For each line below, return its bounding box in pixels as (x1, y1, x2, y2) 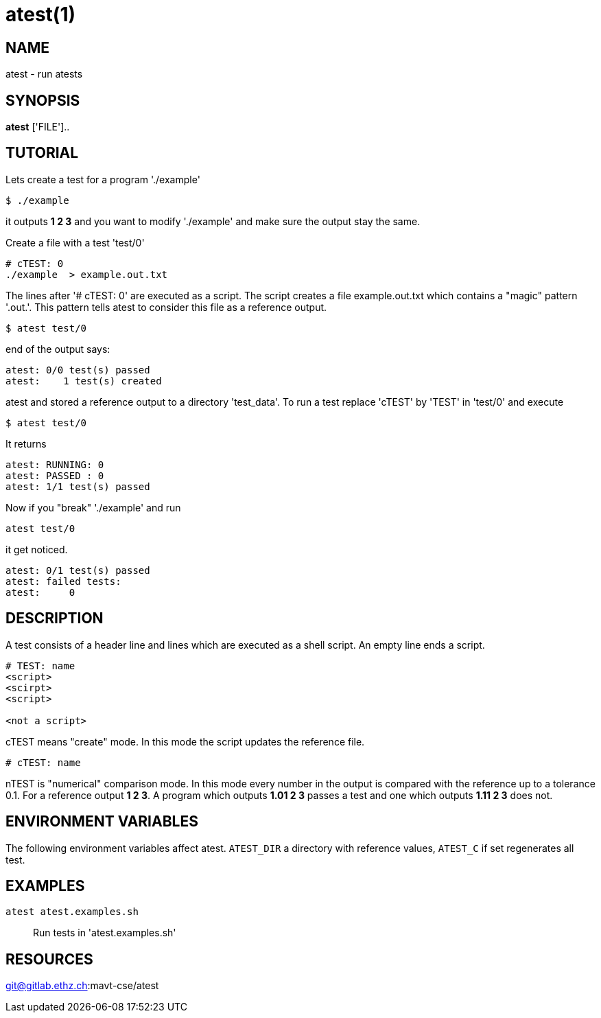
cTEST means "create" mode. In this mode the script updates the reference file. (5, 735, 365, 748)
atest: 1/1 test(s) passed (5, 481, 150, 492)
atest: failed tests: (5, 575, 121, 587)
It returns (5, 437, 47, 450)
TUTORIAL (5, 144, 79, 162)
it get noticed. (5, 543, 68, 555)
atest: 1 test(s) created (5, 375, 162, 386)
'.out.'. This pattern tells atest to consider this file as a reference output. (5, 301, 327, 313)
